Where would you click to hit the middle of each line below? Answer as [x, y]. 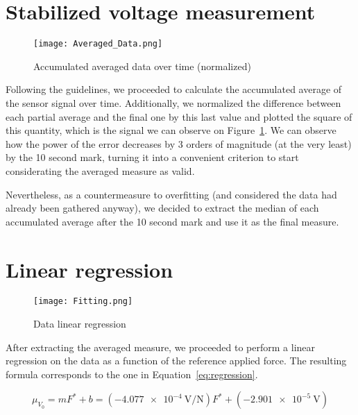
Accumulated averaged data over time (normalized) [142, 66]
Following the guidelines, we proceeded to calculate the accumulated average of [174, 89]
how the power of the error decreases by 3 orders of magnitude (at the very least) [179, 143]
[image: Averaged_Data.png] [98, 44]
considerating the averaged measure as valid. [100, 170]
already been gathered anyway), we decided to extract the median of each [162, 208]
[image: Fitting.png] [83, 302]
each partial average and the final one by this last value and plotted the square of [179, 116]
